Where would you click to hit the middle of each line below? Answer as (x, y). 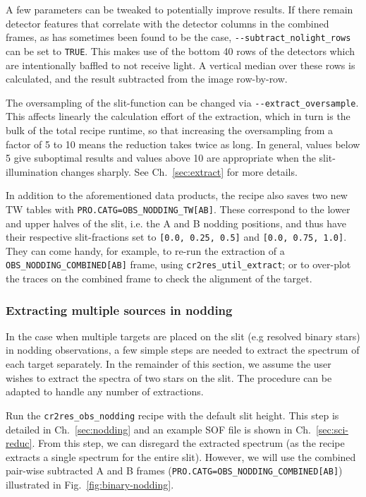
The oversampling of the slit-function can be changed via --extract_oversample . (182, 102)
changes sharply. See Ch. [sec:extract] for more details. (179, 171)
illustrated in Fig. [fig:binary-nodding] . (90, 484)
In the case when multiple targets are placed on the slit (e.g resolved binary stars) (183, 336)
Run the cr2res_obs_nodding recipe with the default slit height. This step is (172, 415)
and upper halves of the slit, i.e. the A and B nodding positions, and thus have (176, 223)
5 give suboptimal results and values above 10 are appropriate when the (161, 158)
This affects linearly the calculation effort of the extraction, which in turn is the (178, 116)
